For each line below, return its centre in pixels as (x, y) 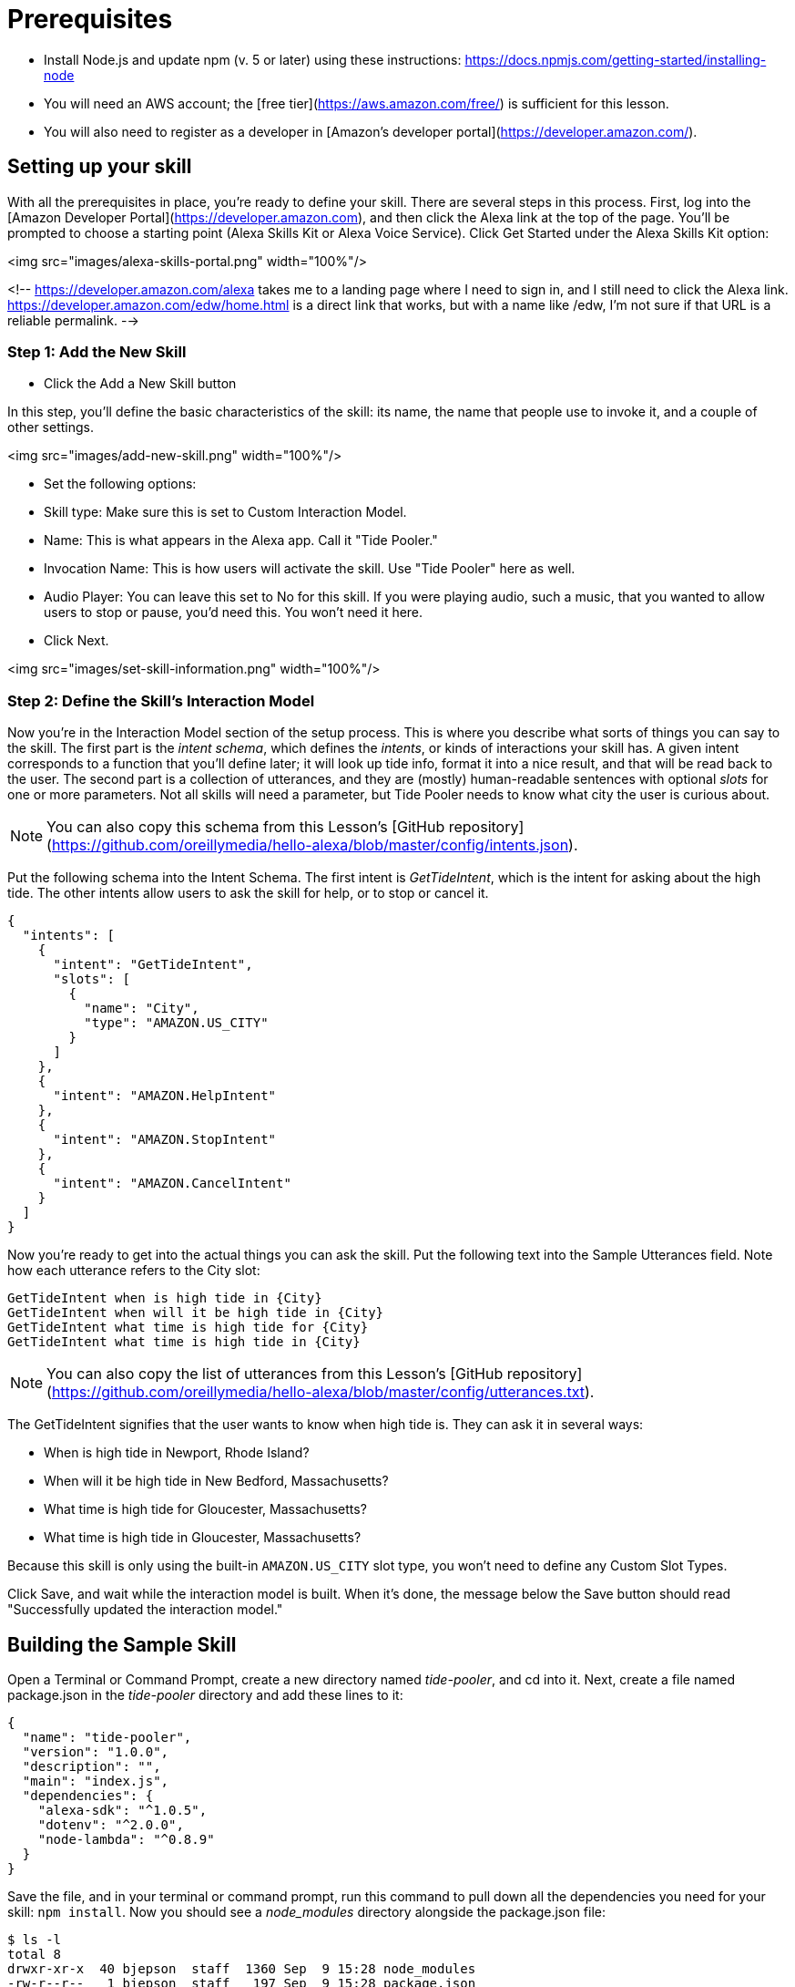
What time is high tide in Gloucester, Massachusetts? (203, 1538)
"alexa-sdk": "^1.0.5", (122, 1810)
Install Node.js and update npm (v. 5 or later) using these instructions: (253, 59)
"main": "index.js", (96, 1781)
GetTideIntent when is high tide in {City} (165, 1298)
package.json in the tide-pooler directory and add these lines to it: (205, 1694)
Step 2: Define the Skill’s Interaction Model (161, 700)
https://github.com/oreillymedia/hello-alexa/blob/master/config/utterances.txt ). (323, 1392)
